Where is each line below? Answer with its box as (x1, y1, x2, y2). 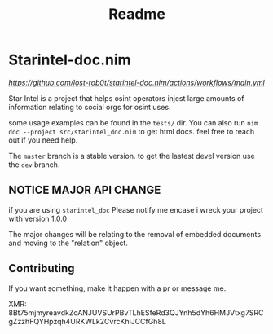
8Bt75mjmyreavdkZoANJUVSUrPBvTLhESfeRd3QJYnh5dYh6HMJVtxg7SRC (8, 307, 264, 318)
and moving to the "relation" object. (8, 238, 129, 248)
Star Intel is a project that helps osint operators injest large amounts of (8, 93, 244, 103)
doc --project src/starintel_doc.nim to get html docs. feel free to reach (8, 126, 255, 136)
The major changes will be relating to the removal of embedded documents (8, 229, 262, 239)
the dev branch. (8, 160, 60, 169)
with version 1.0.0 (8, 213, 68, 223)
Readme (108, 5, 165, 24)
